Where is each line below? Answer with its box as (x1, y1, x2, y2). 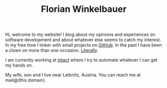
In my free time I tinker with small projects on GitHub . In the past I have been (5, 42, 162, 48)
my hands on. (5, 62, 33, 68)
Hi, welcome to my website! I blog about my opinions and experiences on (5, 31, 156, 38)
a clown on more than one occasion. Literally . (5, 47, 99, 53)
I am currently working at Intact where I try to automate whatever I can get (5, 57, 158, 63)
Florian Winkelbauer (40, 3, 127, 15)
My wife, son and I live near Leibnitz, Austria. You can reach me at (5, 72, 141, 78)
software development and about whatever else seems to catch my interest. (5, 37, 161, 43)
